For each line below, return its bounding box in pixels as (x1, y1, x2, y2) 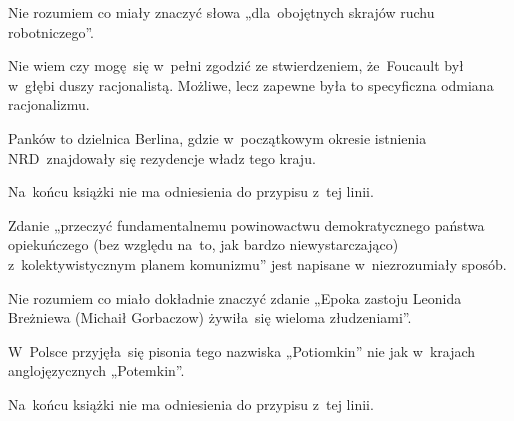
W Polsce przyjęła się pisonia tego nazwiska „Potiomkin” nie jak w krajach (8, 340, 476, 361)
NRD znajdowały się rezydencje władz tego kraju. (8, 147, 316, 168)
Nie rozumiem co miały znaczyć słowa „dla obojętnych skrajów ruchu (8, 2, 435, 22)
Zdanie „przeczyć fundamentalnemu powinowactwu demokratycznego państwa (8, 214, 485, 235)
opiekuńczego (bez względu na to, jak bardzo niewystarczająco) (8, 234, 399, 255)
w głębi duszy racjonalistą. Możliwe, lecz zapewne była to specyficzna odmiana (8, 74, 494, 95)
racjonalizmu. (8, 94, 90, 115)
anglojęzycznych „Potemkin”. (8, 360, 185, 381)
